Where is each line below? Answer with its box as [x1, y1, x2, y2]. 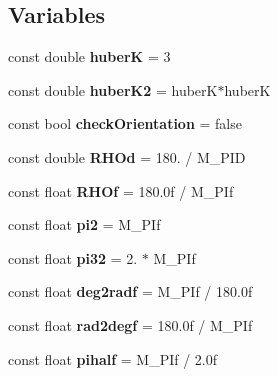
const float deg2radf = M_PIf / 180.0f [8, 281, 253, 302]
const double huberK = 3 [8, 46, 171, 67]
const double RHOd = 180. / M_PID [8, 146, 246, 167]
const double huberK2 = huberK [8, 79, 218, 100]
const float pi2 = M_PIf [8, 214, 161, 235]
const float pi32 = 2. [8, 247, 138, 268]
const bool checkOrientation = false [8, 113, 242, 134]
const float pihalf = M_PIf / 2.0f [8, 348, 218, 369]
